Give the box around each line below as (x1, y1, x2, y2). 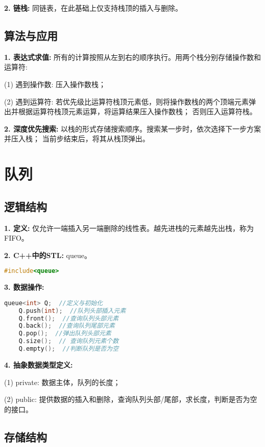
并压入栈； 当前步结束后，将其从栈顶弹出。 (4, 133, 150, 144)
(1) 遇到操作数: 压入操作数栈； (4, 78, 106, 89)
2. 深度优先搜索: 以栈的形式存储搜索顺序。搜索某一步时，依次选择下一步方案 (4, 123, 261, 134)
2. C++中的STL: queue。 (4, 249, 91, 260)
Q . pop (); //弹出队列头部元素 (18, 330, 111, 337)
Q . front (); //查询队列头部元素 (18, 314, 119, 322)
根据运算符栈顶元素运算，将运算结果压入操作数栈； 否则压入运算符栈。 (18, 106, 257, 117)
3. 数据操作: (4, 282, 44, 292)
